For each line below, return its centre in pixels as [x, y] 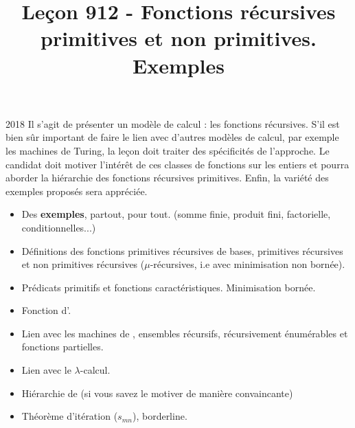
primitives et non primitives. [179, 38]
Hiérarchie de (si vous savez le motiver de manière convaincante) [157, 393]
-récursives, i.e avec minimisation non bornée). [248, 264]
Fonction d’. [46, 310]
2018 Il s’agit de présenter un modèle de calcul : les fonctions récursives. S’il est [173, 123]
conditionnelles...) [59, 227]
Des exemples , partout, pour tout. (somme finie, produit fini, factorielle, [176, 214]
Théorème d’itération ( [70, 416]
